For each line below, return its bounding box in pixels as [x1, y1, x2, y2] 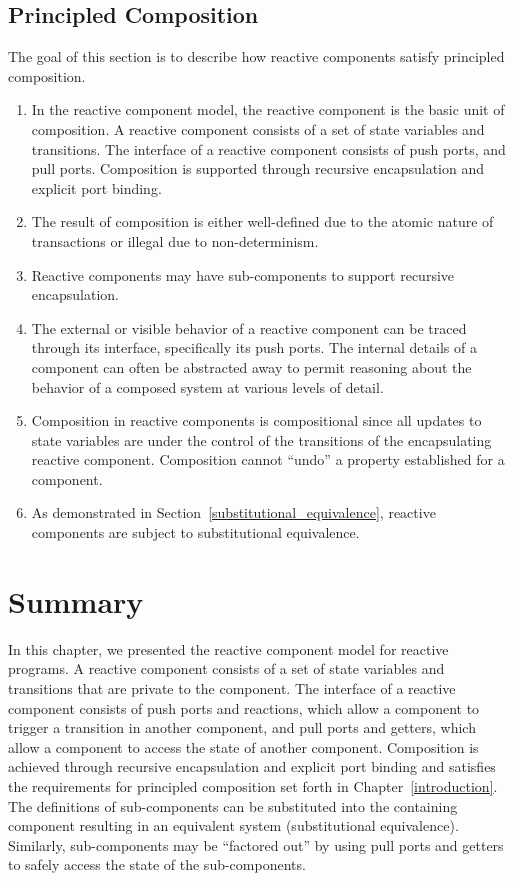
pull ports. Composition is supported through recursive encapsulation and [31, 158, 485, 179]
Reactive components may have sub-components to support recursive [31, 264, 455, 285]
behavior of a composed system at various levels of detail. [31, 376, 384, 397]
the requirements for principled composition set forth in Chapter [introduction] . [8, 775, 498, 796]
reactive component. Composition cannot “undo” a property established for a [31, 449, 505, 470]
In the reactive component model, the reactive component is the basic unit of [31, 99, 505, 120]
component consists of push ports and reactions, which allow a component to [8, 697, 480, 718]
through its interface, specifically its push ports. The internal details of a [31, 337, 477, 358]
